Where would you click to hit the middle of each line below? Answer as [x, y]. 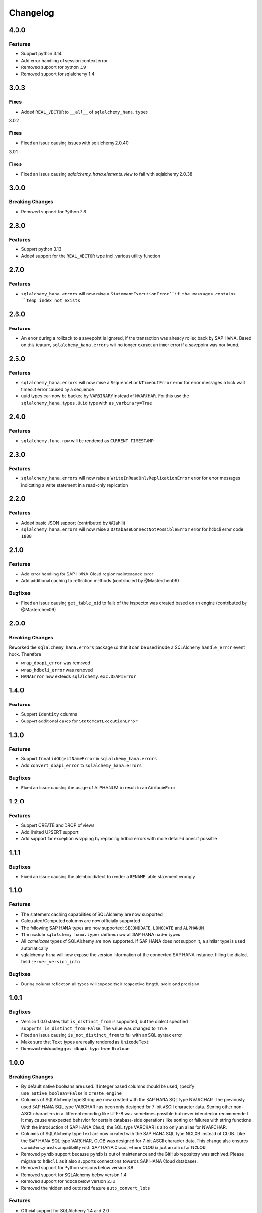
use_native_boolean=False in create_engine [72, 1093]
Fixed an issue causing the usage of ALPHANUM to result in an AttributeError [98, 787]
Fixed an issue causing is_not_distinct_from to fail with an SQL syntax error [102, 1035]
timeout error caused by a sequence [57, 389]
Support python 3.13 [41, 249]
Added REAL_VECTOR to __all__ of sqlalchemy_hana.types [85, 112]
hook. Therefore [25, 654]
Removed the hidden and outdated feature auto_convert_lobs [86, 1188]
